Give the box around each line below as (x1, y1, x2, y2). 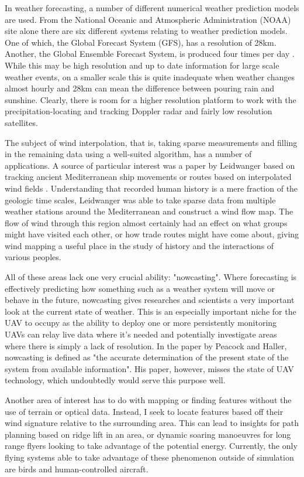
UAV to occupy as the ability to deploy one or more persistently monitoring (5, 316, 277, 329)
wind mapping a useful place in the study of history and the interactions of (5, 239, 274, 251)
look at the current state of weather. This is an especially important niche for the (5, 305, 296, 317)
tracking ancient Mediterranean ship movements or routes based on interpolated (5, 171, 292, 183)
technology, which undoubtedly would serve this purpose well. (5, 374, 226, 386)
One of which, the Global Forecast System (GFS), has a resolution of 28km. (5, 36, 277, 48)
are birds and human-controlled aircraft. (5, 462, 148, 475)
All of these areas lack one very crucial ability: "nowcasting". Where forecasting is (5, 271, 297, 283)
